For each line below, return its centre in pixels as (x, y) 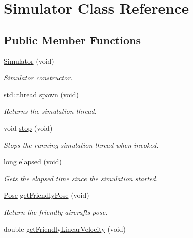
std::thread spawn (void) (41, 94)
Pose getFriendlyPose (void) (47, 195)
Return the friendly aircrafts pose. (56, 212)
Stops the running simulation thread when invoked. (81, 145)
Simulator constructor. (38, 78)
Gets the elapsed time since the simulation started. (81, 178)
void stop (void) (28, 128)
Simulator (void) (29, 61)
